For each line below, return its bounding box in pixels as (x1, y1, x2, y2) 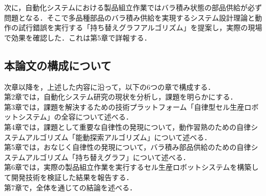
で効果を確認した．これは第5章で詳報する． (4, 32, 151, 43)
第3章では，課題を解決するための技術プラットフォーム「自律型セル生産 (4, 101, 244, 112)
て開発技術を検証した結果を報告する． (4, 171, 133, 182)
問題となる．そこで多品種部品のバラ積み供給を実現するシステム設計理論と (4, 12, 255, 23)
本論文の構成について (4, 57, 112, 73)
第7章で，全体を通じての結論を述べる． (4, 182, 137, 192)
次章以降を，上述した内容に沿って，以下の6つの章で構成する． (4, 81, 215, 92)
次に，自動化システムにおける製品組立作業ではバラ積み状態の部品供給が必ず (4, 2, 262, 12)
